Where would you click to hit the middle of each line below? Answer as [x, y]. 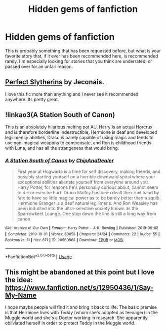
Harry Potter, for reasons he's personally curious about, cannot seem [88, 187]
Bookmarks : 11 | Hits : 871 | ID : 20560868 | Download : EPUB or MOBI [64, 240]
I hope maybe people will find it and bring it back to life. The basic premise [81, 307]
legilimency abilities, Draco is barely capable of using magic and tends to [80, 137]
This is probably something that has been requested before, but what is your [83, 51]
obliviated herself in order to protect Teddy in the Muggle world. [70, 323]
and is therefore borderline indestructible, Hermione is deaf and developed [81, 132]
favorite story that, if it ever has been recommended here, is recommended [82, 56]
